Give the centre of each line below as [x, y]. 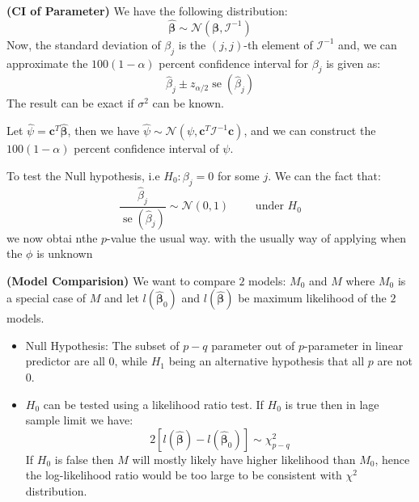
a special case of [47, 298]
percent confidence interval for [234, 63]
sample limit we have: [79, 420]
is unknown [65, 253]
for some [238, 175]
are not [395, 361]
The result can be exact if [70, 103]
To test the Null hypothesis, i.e [83, 175]
